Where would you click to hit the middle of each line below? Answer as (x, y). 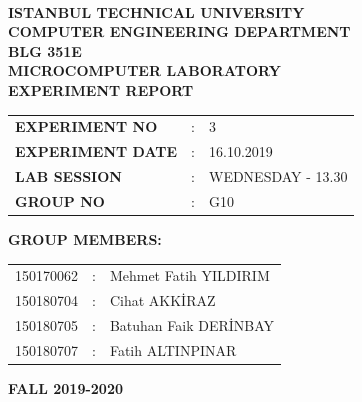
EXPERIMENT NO (86, 126)
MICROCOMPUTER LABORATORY (144, 70)
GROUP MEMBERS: (85, 238)
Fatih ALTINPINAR (173, 349)
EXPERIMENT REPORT (101, 89)
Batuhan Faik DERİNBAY (192, 324)
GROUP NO (60, 200)
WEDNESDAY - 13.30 (278, 176)
